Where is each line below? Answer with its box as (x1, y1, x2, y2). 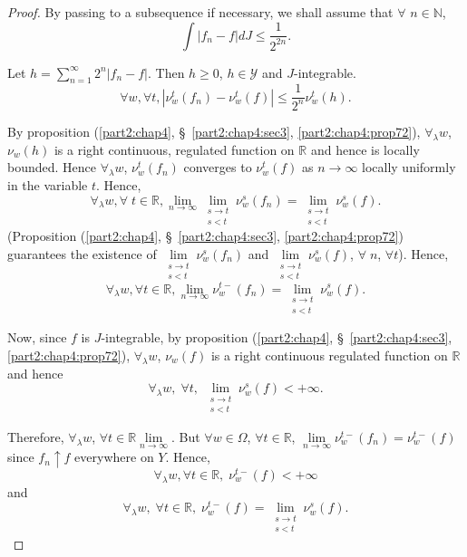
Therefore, (7, 427, 64, 446)
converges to (183, 158, 252, 177)
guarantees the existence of (7, 244, 157, 263)
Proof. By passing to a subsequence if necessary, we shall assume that (7, 3, 394, 21)
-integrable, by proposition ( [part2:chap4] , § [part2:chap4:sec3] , (101, 328, 452, 347)
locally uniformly (362, 158, 456, 177)
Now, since (7, 328, 67, 347)
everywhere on (74, 447, 154, 466)
